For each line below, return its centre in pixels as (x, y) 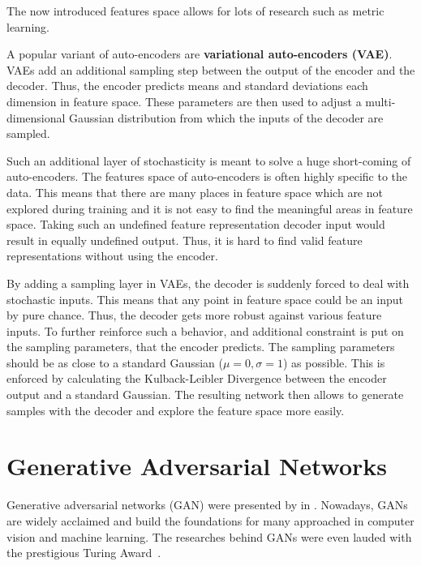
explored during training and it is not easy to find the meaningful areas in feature (210, 208)
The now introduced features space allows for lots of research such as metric (195, 11)
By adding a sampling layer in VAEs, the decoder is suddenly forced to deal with (208, 283)
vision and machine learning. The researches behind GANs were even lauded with (209, 536)
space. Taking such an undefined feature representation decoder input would (196, 224)
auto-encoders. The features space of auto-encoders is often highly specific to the (207, 176)
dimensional (36, 117)
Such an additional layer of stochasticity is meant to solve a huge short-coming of (209, 160)
